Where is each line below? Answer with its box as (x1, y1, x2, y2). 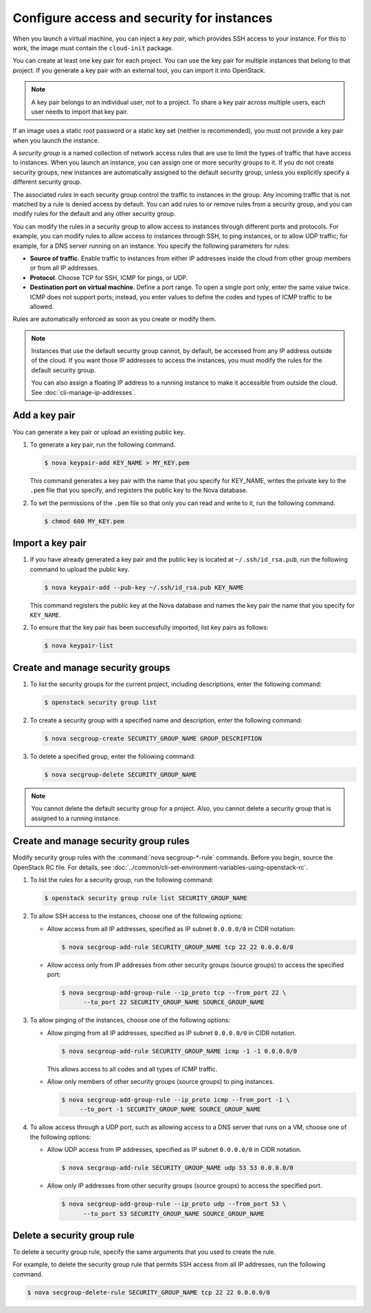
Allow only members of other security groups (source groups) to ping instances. (47, 1078, 275, 1086)
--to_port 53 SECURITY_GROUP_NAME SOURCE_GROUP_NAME (83, 1210, 265, 1217)
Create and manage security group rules (12, 835, 190, 847)
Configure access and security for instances (12, 10, 273, 25)
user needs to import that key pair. (31, 107, 128, 116)
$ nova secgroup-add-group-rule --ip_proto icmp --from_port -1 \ (61, 1096, 290, 1104)
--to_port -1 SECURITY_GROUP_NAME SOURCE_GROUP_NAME (79, 1105, 261, 1113)
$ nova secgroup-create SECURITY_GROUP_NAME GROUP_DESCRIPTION (44, 734, 262, 743)
